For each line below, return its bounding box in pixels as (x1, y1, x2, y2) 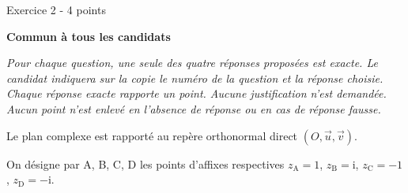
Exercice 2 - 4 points (6, 2, 106, 17)
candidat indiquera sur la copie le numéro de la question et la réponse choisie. (6, 69, 383, 86)
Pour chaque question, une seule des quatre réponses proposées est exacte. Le (6, 54, 378, 71)
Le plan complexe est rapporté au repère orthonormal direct (6, 127, 298, 143)
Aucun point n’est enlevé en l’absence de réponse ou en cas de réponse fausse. (6, 100, 381, 117)
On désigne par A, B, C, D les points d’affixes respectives (6, 155, 285, 172)
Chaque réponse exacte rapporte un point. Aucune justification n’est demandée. (6, 85, 387, 102)
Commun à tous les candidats (6, 28, 171, 44)
